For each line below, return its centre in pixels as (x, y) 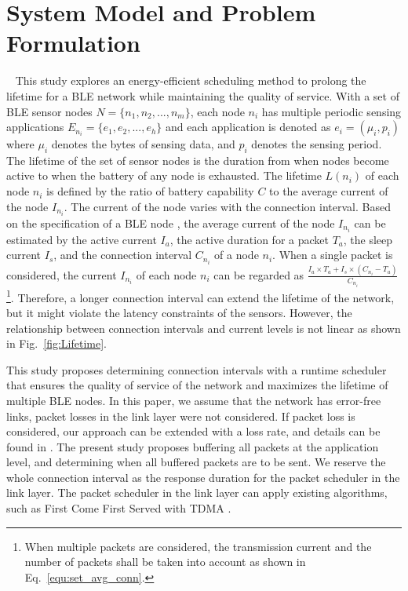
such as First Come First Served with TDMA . (119, 508)
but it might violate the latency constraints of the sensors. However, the (179, 312)
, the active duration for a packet (249, 239)
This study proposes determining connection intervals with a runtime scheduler (197, 369)
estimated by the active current (82, 239)
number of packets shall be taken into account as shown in (165, 562)
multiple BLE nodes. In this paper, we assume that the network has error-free (194, 400)
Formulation (73, 43)
